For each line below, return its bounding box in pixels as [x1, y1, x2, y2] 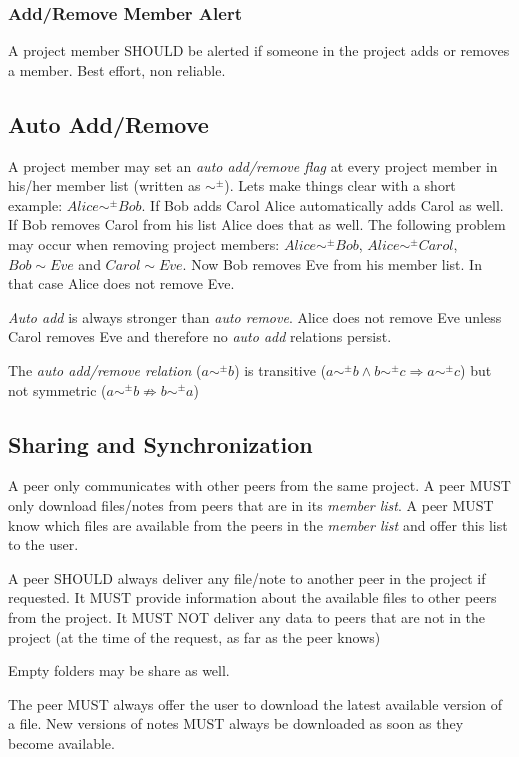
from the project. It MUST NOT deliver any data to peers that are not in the [8, 606, 486, 627]
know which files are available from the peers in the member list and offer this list [8, 514, 508, 535]
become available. [8, 732, 115, 753]
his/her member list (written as [8, 175, 201, 196]
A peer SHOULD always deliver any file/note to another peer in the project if [8, 567, 486, 588]
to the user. [8, 534, 79, 555]
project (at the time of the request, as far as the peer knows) [8, 626, 381, 647]
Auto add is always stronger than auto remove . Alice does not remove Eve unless [8, 306, 502, 327]
